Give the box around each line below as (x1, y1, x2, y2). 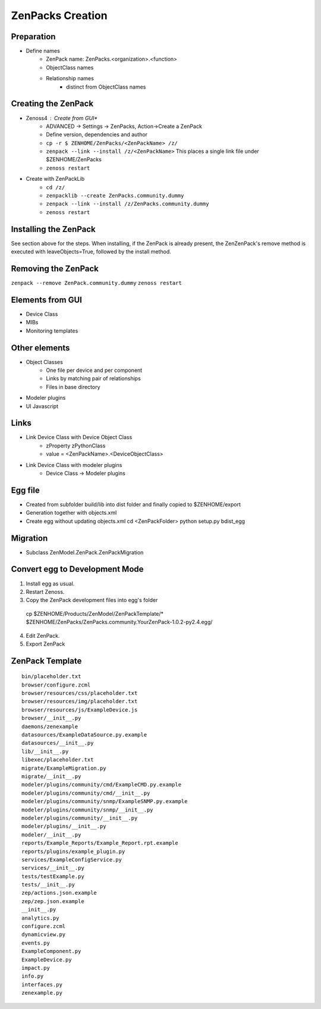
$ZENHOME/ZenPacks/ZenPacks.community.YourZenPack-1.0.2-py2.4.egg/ (26, 619, 213, 626)
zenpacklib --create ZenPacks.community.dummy (46, 192, 184, 199)
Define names (26, 48, 61, 55)
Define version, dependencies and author (46, 131, 148, 138)
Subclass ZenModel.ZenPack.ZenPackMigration (26, 549, 144, 556)
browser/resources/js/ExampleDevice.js (21, 706, 138, 713)
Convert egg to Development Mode (11, 564, 144, 574)
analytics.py (21, 914, 59, 922)
